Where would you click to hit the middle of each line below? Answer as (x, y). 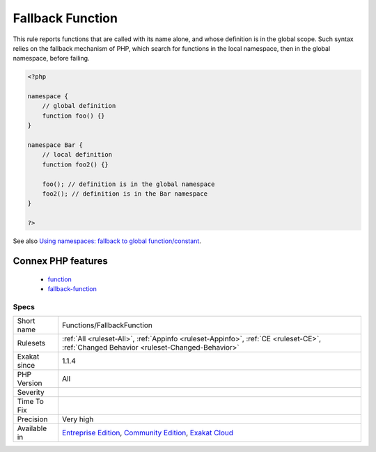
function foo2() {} (76, 164)
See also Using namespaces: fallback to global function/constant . (107, 241)
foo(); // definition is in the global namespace (128, 184)
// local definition (77, 155)
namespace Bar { (55, 145)
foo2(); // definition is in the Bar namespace (125, 194)
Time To (31, 402)
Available (32, 428)
